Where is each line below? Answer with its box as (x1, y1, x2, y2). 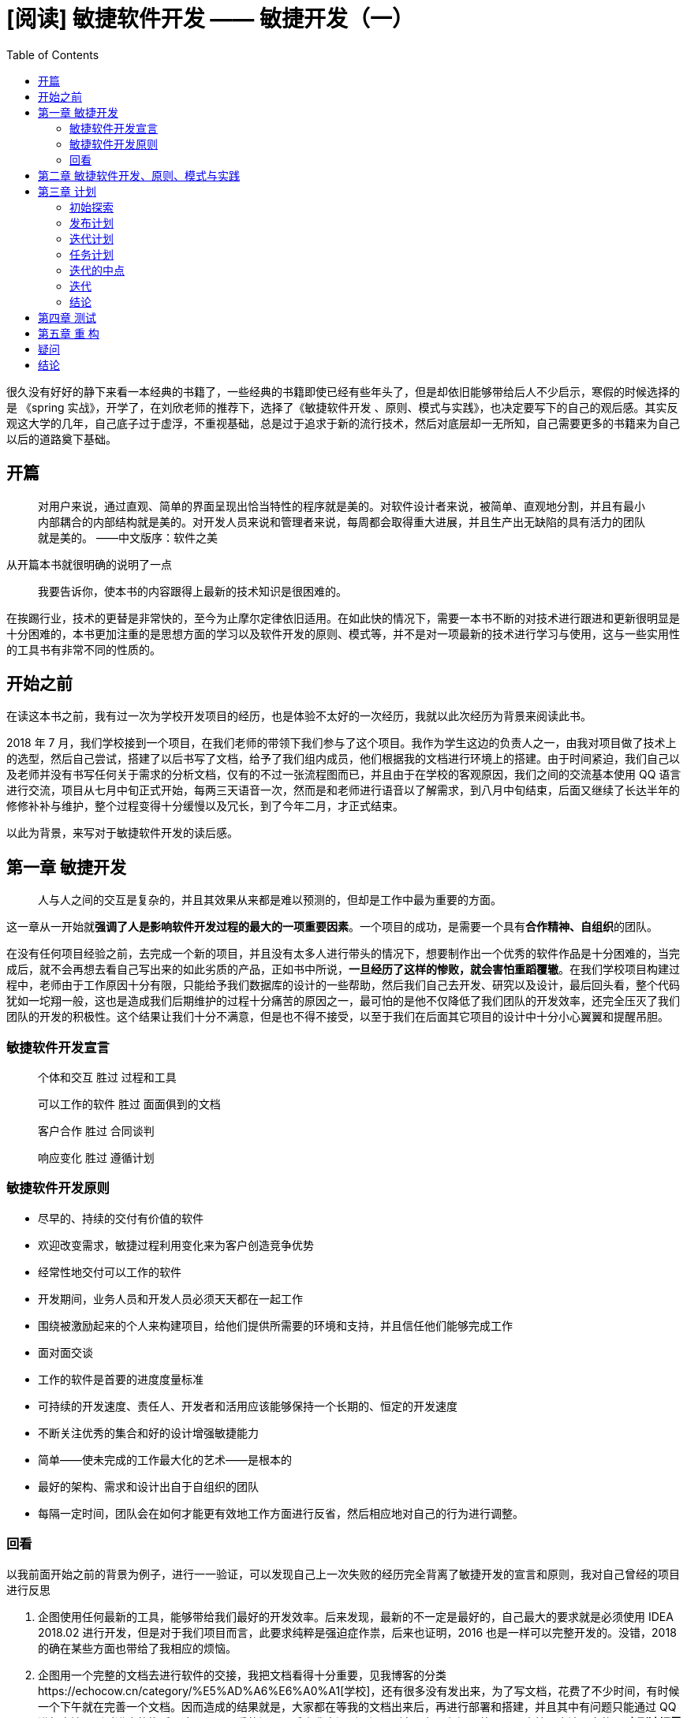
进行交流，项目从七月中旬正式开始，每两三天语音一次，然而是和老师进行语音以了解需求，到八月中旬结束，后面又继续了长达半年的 (6, 783, 680, 797)
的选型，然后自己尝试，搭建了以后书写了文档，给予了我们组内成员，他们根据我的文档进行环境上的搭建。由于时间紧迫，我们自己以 (6, 752, 680, 766)
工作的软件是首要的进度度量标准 (38, 1372, 203, 1386)
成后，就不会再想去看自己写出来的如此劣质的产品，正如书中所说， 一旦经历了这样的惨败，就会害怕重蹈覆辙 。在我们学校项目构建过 (6, 962, 680, 977)
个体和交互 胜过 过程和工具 (38, 1070, 177, 1085)
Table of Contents (6, 47, 99, 62)
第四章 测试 (38, 310, 96, 324)
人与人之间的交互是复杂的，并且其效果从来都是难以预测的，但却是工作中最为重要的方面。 (38, 893, 502, 907)
